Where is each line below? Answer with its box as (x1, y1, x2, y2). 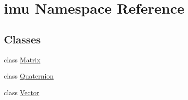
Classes (4, 31, 41, 46)
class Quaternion (4, 71, 54, 81)
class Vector (4, 87, 39, 97)
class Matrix (4, 54, 40, 64)
